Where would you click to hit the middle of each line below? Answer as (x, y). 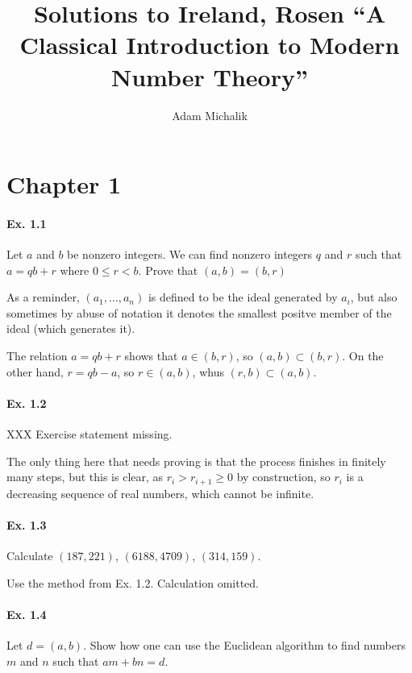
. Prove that (168, 270)
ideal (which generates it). (71, 328)
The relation (37, 356)
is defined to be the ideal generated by (243, 297)
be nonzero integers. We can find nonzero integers (190, 254)
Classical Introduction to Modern (210, 45)
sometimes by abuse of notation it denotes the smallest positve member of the (199, 312)
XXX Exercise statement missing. (89, 434)
